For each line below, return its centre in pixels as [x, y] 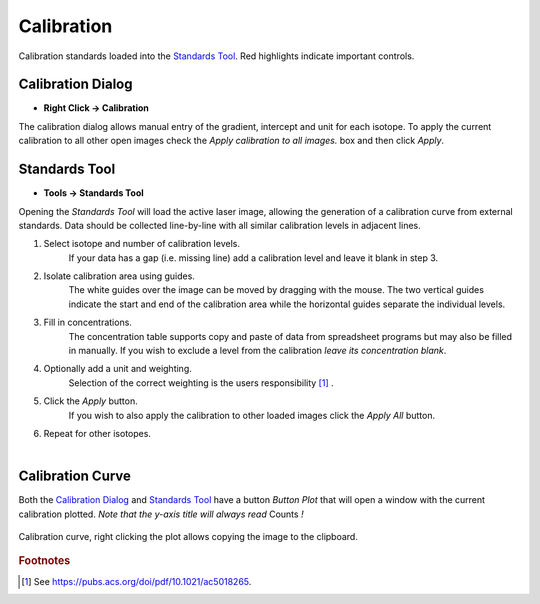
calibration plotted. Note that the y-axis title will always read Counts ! [161, 514]
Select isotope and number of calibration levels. [141, 244]
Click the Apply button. [91, 401]
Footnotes [44, 561]
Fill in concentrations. [87, 322]
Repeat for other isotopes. [97, 433]
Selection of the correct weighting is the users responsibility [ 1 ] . [201, 382]
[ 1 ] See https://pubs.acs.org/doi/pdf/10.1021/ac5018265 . [136, 581]
